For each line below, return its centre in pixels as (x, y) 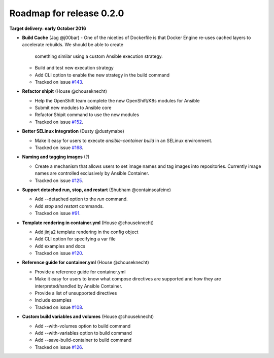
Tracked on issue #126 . (59, 347)
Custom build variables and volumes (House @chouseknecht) (88, 316)
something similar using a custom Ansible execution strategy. (99, 56)
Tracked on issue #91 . (58, 213)
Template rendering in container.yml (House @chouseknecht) (88, 223)
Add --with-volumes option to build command (83, 326)
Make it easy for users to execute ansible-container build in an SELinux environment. (124, 140)
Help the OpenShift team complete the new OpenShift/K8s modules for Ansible (117, 100)
